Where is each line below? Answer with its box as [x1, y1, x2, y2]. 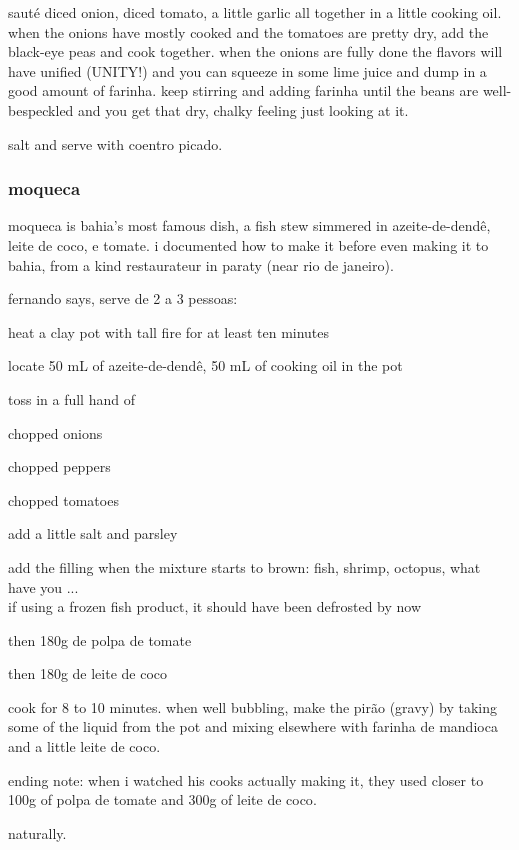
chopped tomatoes [8, 489, 119, 510]
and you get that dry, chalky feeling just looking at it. [78, 99, 409, 120]
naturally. [8, 822, 67, 843]
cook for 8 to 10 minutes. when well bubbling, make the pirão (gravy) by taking [8, 696, 498, 717]
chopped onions [8, 422, 103, 443]
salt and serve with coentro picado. [8, 133, 223, 154]
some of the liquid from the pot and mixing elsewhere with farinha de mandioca [8, 716, 498, 737]
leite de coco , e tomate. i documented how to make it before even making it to [8, 234, 489, 255]
